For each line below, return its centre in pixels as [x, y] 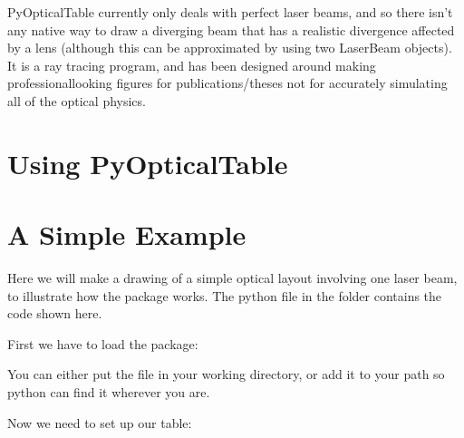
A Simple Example [127, 234]
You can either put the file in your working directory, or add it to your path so [226, 374]
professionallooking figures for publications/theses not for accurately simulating [227, 83]
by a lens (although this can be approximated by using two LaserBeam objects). [230, 48]
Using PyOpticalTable [148, 163]
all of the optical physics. [77, 100]
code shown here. [55, 313]
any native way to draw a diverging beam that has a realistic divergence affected [231, 29]
